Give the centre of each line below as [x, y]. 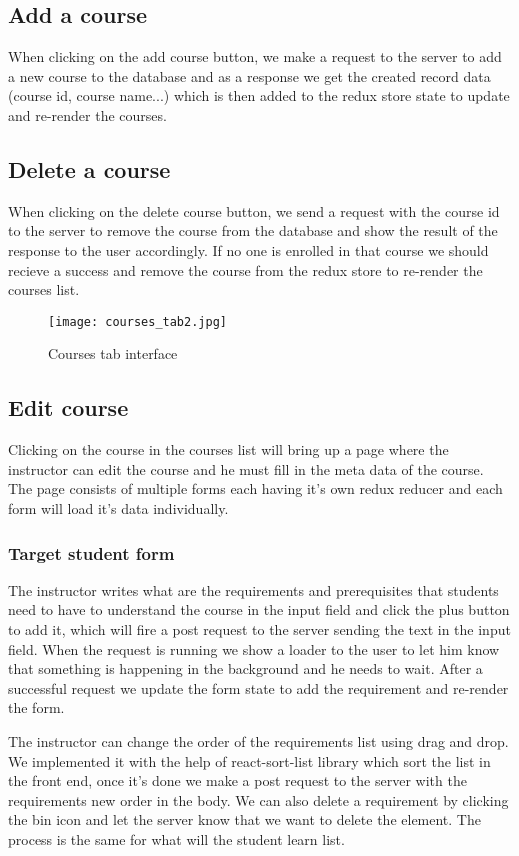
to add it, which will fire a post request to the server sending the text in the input [259, 628]
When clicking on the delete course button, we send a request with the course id [254, 210]
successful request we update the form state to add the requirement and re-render [258, 687]
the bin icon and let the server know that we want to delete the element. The [244, 819]
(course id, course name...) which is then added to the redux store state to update [259, 95]
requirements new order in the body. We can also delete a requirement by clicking [258, 799]
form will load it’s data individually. [118, 507]
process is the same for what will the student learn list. [176, 838]
